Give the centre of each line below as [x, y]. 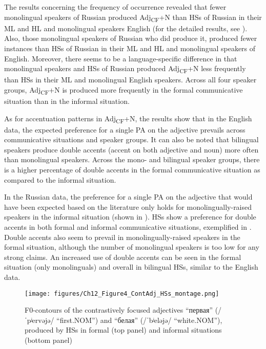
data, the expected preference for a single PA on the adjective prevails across [125, 129]
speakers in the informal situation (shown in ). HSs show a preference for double [130, 217]
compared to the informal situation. [60, 179]
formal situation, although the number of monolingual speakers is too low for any [132, 247]
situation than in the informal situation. [67, 101]
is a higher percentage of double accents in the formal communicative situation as [132, 170]
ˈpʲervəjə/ [39, 320]
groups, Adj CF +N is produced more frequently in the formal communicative [124, 90]
